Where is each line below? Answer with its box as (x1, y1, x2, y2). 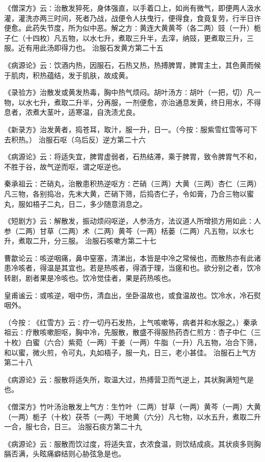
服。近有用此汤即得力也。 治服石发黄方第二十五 (4, 42, 164, 53)
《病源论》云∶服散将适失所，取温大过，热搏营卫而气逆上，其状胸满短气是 (4, 374, 254, 384)
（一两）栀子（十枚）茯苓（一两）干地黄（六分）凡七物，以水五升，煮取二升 (4, 411, 261, 422)
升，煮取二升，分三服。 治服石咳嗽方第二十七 (4, 235, 156, 246)
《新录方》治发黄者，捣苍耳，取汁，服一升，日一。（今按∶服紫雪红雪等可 (4, 124, 250, 134)
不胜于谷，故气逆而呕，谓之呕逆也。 (4, 161, 125, 172)
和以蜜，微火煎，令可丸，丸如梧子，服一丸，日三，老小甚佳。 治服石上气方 (4, 347, 256, 357)
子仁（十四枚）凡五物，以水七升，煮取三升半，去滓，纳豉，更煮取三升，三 (4, 32, 254, 43)
